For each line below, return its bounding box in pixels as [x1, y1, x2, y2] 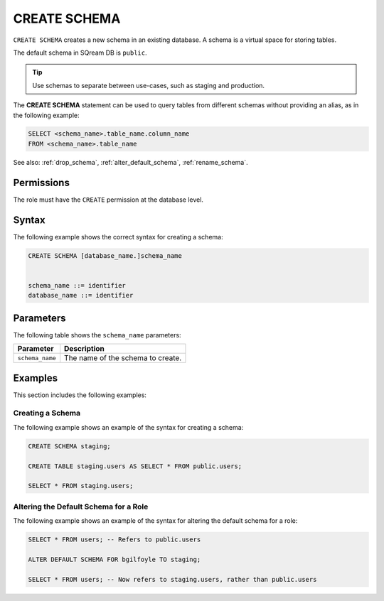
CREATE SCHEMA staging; [28, 442, 112, 450]
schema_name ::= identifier [28, 281, 126, 289]
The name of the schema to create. [64, 353, 182, 363]
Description [64, 344, 105, 354]
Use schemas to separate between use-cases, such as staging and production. [32, 81, 265, 90]
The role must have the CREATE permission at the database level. [13, 195, 204, 204]
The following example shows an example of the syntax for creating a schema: [13, 423, 244, 431]
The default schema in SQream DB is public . [13, 48, 147, 57]
